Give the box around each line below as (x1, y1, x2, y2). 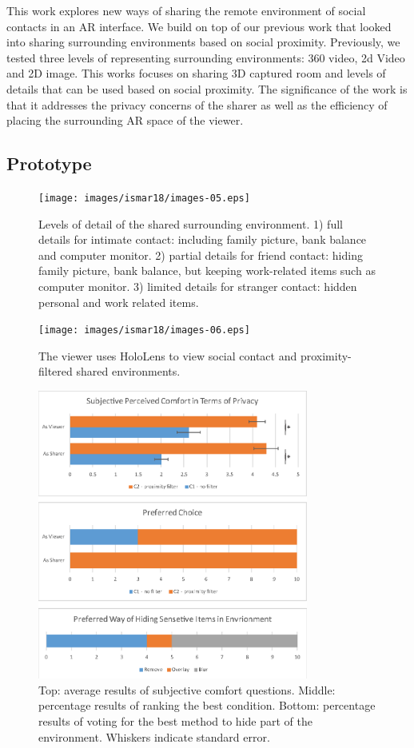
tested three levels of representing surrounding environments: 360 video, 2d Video (6, 49, 405, 66)
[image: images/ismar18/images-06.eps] (38, 324, 250, 336)
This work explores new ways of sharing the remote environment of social (6, 2, 366, 18)
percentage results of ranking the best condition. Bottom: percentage (38, 697, 376, 714)
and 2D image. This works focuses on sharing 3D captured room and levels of (6, 65, 386, 82)
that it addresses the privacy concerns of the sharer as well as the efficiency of (6, 96, 388, 113)
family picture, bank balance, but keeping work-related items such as (38, 262, 376, 279)
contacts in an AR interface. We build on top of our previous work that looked (6, 18, 392, 34)
